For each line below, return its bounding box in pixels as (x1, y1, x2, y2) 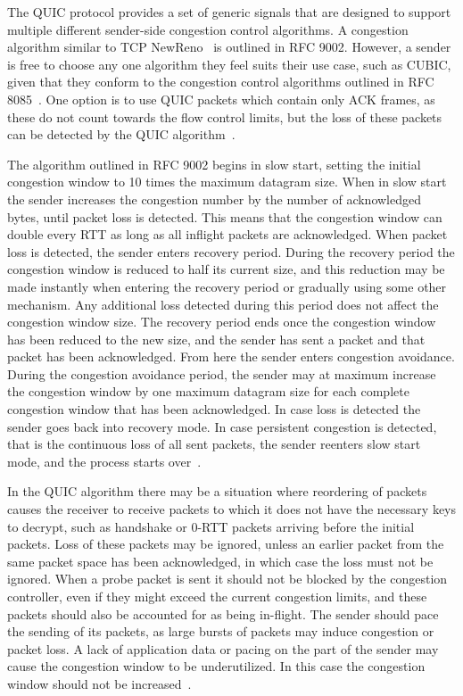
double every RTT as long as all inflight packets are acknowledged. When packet (7, 225, 448, 244)
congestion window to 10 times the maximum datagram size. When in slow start (7, 172, 447, 191)
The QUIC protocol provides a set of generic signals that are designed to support (7, 3, 451, 21)
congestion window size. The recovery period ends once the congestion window (7, 312, 436, 331)
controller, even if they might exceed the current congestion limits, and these (7, 587, 427, 605)
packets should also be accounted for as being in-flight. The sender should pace (7, 604, 439, 623)
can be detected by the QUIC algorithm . (7, 125, 236, 144)
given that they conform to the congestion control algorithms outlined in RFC (7, 72, 434, 91)
